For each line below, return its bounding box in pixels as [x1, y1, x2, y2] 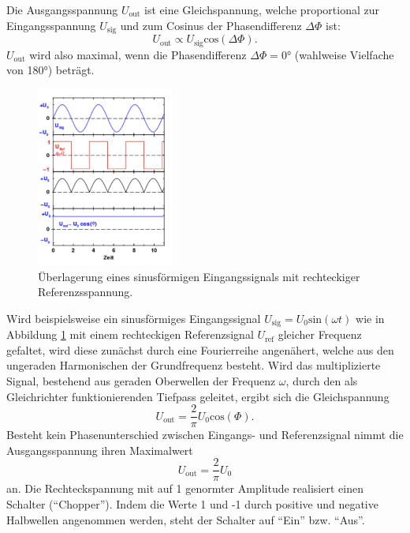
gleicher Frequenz [278, 326, 362, 343]
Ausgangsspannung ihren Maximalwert [6, 441, 193, 458]
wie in [356, 310, 385, 326]
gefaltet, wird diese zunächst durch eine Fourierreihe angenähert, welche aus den [6, 341, 394, 358]
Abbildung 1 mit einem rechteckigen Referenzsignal [6, 326, 254, 343]
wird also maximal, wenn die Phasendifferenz [29, 46, 247, 62]
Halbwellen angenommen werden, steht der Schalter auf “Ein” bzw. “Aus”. [6, 511, 365, 527]
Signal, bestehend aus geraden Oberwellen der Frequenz [6, 372, 276, 388]
